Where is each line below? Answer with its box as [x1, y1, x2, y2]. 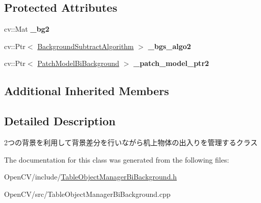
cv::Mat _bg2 [4, 24, 50, 34]
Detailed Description [4, 113, 116, 129]
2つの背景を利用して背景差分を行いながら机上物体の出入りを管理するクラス [4, 137, 258, 147]
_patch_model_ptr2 [133, 58, 209, 69]
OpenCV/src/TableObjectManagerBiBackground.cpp [4, 188, 171, 199]
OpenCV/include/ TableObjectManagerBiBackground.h [4, 171, 177, 182]
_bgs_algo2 [148, 40, 191, 51]
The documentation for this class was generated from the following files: [4, 154, 229, 165]
